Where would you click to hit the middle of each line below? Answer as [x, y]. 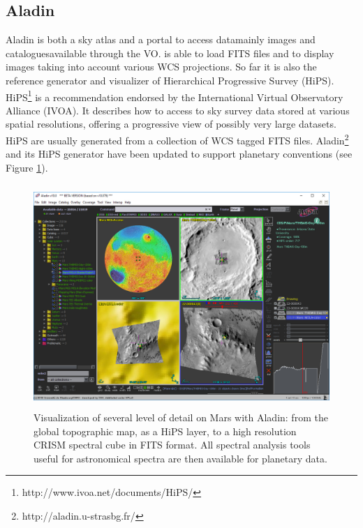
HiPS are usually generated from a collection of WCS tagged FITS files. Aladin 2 [177, 139]
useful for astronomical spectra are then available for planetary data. [180, 458]
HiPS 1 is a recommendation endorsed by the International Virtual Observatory [175, 96]
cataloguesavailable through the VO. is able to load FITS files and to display [170, 53]
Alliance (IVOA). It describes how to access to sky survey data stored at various [178, 110]
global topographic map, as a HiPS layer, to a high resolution [165, 431]
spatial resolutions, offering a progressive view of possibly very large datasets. [171, 124]
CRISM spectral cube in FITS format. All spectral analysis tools [172, 445]
